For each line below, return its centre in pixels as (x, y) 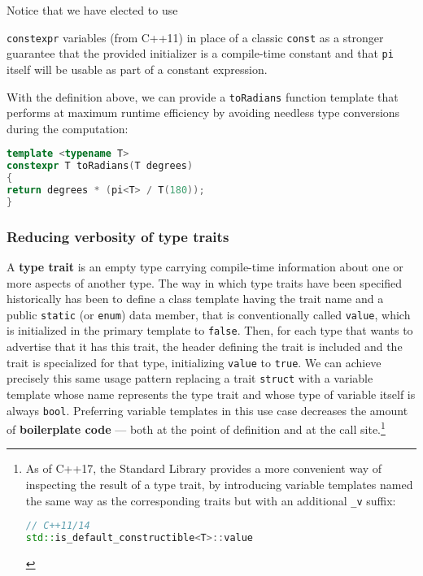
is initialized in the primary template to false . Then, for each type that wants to (210, 330)
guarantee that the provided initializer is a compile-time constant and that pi (200, 53)
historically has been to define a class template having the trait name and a (195, 299)
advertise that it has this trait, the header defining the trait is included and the (205, 346)
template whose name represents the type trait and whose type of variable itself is (211, 394)
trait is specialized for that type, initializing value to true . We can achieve (194, 362)
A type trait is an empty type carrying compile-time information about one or (205, 266)
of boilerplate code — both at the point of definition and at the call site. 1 (196, 428)
